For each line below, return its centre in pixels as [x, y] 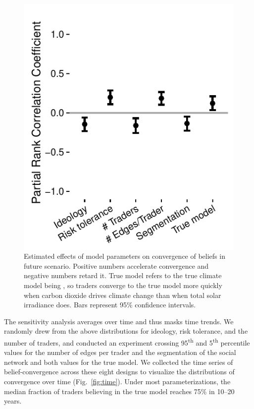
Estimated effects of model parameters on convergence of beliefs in [125, 256]
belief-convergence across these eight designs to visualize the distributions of [119, 372]
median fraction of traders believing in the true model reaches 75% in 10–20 [119, 391]
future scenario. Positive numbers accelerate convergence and [116, 265]
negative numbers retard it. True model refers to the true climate [123, 275]
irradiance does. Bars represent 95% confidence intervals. [110, 305]
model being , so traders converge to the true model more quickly [123, 285]
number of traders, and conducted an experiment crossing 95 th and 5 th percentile [127, 342]
